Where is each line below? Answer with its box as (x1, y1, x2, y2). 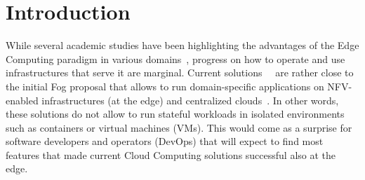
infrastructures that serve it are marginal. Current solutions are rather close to (6, 65, 354, 80)
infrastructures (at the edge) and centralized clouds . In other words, (41, 92, 339, 107)
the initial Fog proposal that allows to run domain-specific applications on (6, 78, 324, 93)
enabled (6, 92, 39, 107)
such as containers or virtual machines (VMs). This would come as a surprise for (6, 120, 352, 134)
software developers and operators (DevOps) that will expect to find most (6, 134, 324, 148)
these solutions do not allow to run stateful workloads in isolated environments (6, 106, 345, 121)
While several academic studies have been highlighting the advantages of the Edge (6, 38, 359, 53)
